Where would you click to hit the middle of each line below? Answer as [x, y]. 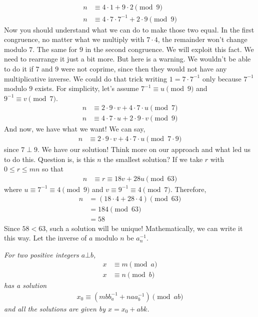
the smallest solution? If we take [153, 159]
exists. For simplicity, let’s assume [87, 88]
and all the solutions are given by [55, 308]
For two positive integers [41, 254]
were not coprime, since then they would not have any [144, 68]
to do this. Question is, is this [49, 159]
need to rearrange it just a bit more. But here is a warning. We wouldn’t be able [127, 59]
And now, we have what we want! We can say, [75, 129]
